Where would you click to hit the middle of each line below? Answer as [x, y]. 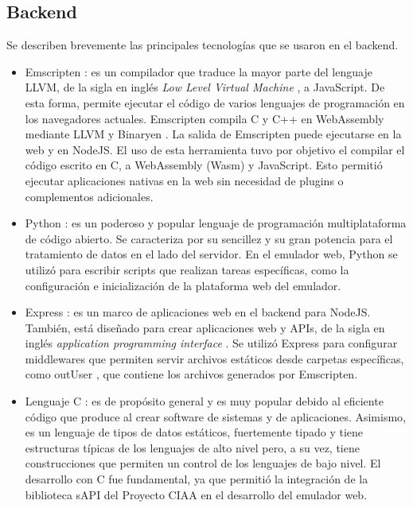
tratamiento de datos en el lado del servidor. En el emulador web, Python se [211, 254]
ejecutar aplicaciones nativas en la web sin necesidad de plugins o [184, 180]
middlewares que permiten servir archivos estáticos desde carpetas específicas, [214, 358]
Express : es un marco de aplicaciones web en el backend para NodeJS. [198, 312]
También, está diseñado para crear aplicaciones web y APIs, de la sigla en [205, 327]
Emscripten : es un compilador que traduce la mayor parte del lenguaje [199, 71]
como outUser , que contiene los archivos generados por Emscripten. [191, 374]
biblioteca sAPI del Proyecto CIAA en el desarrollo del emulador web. [196, 494]
